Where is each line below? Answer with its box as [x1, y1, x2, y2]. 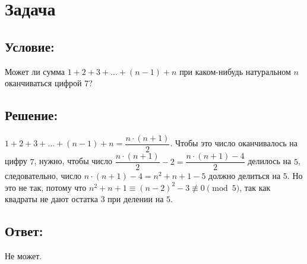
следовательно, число [5, 169, 82, 182]
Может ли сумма [5, 65, 65, 77]
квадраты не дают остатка [5, 193, 98, 205]
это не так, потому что [5, 181, 87, 193]
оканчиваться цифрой [5, 77, 82, 89]
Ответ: [5, 222, 43, 240]
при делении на [107, 193, 164, 205]
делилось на [248, 155, 292, 167]
